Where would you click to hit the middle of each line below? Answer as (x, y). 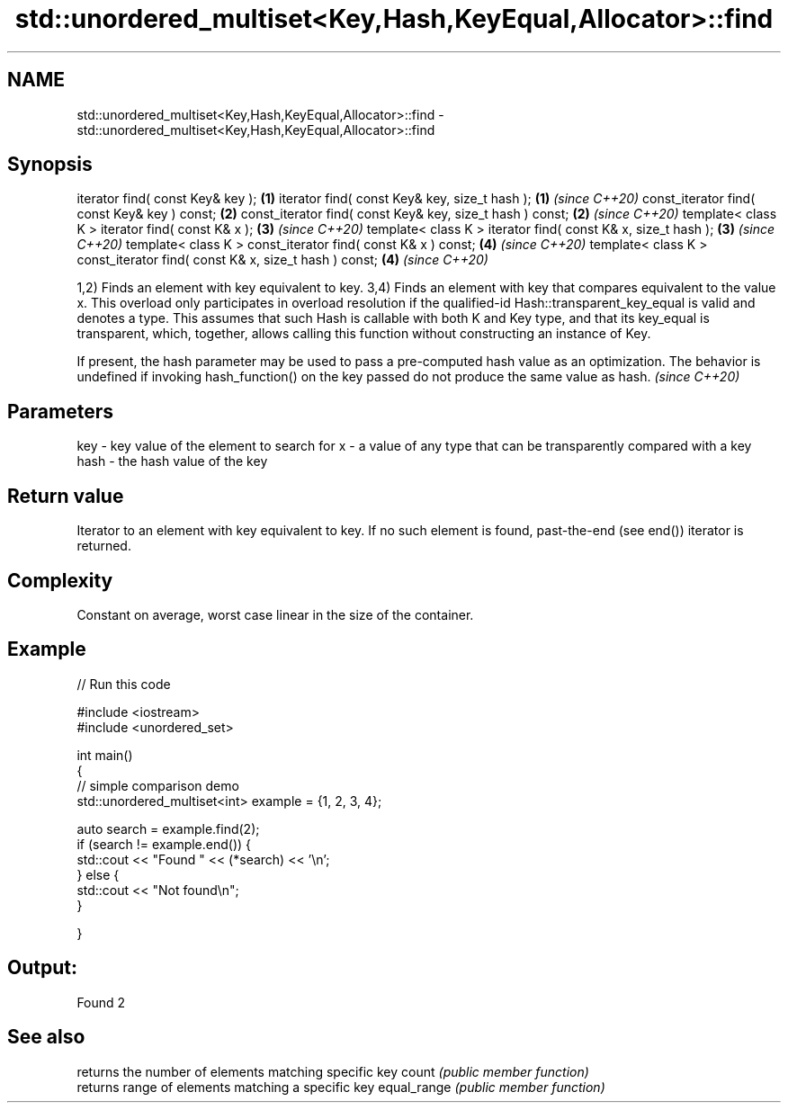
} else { (98, 874)
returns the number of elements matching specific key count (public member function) (333, 1071)
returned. (104, 546)
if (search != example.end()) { (164, 844)
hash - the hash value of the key (172, 461)
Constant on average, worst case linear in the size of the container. (275, 614)
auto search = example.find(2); (168, 828)
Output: (42, 968)
